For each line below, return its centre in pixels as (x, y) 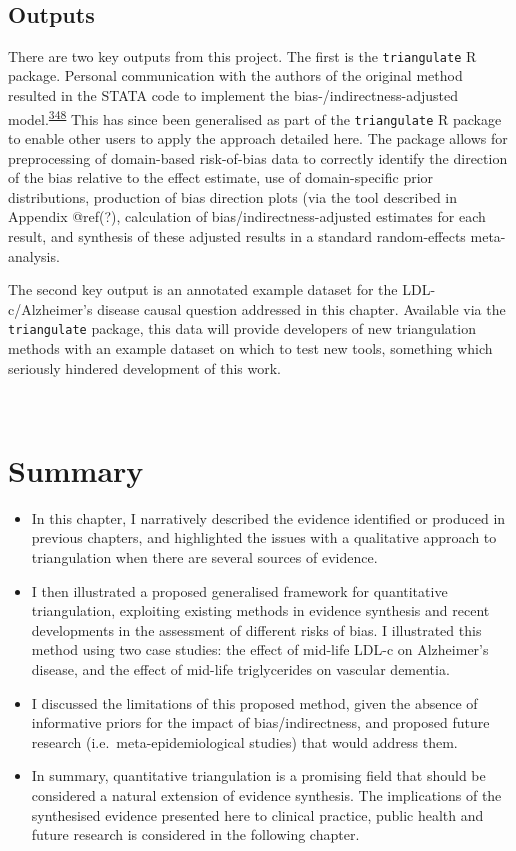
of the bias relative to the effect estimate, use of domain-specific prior (221, 177)
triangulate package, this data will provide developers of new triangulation (242, 328)
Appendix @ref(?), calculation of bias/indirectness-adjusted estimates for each (247, 216)
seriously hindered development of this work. (144, 367)
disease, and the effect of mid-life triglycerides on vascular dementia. (240, 669)
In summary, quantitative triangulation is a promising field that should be (258, 775)
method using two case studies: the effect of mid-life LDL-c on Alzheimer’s (260, 649)
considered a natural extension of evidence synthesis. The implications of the (266, 794)
